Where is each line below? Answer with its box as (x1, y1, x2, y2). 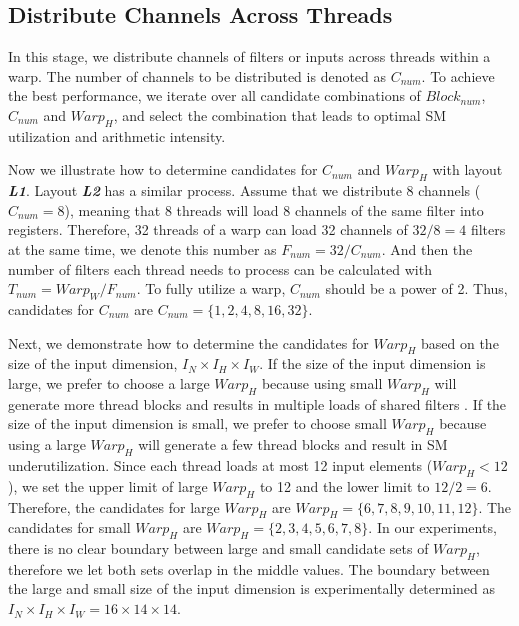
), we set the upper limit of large (8, 475, 208, 496)
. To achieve (421, 65, 495, 86)
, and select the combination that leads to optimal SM (113, 104, 447, 125)
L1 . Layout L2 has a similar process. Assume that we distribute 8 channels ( (8, 180, 481, 201)
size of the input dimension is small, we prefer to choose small (8, 413, 387, 434)
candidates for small (8, 517, 131, 538)
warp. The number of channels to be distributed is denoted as (8, 65, 387, 86)
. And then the (381, 238, 473, 259)
